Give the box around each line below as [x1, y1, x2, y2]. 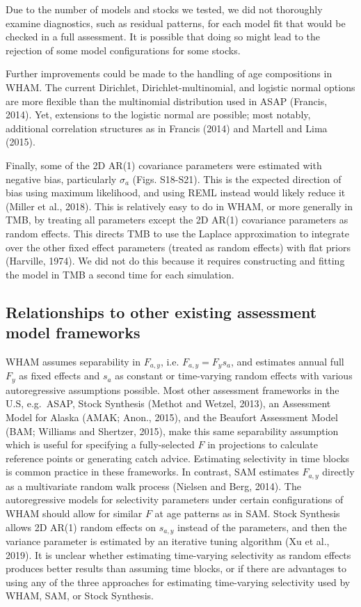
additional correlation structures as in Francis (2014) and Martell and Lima [6, 120, 328, 135]
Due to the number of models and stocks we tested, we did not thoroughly [6, 2, 323, 16]
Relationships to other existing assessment [6, 301, 317, 322]
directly [322, 464, 355, 479]
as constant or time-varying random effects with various [115, 368, 353, 383]
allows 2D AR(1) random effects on [6, 519, 156, 534]
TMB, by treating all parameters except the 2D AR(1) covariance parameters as [6, 212, 348, 227]
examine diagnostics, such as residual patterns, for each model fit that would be [6, 15, 346, 30]
